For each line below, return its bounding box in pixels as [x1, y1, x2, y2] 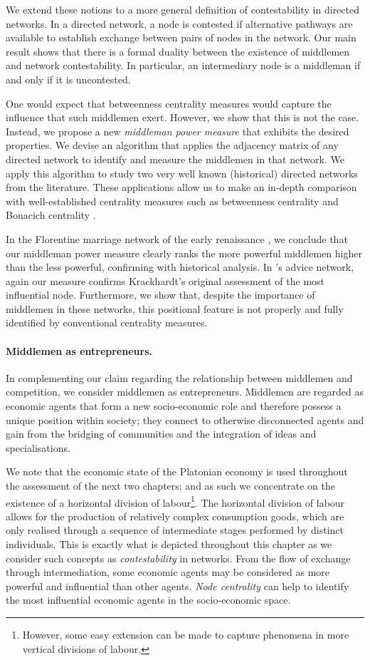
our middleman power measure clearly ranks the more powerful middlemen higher [6, 245, 362, 260]
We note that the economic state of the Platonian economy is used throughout [6, 464, 348, 479]
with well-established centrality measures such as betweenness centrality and [6, 193, 339, 208]
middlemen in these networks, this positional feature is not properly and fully [6, 301, 344, 316]
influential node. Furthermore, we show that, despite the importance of [6, 287, 315, 302]
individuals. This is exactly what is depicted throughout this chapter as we [6, 537, 332, 552]
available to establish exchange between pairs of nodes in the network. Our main [6, 30, 356, 45]
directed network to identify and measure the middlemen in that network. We [6, 151, 344, 166]
